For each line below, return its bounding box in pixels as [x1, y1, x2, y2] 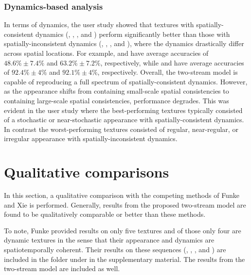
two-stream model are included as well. [4, 263, 120, 274]
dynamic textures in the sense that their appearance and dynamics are [4, 235, 215, 245]
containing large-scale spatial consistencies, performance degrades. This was [4, 95, 229, 105]
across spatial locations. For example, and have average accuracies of [4, 48, 209, 58]
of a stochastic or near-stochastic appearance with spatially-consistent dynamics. [4, 114, 244, 125]
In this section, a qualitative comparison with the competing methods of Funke [4, 190, 239, 200]
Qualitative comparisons [4, 162, 169, 182]
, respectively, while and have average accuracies [100, 57, 244, 67]
